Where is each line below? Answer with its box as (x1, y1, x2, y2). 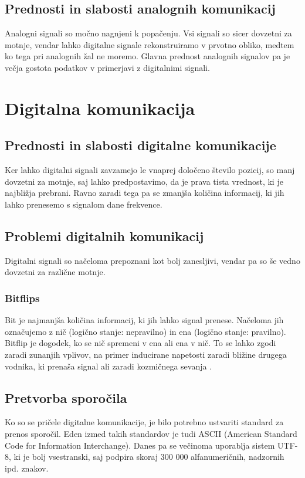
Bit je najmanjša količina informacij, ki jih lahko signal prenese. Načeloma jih (5, 314, 284, 326)
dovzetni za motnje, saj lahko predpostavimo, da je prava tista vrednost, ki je (5, 175, 283, 187)
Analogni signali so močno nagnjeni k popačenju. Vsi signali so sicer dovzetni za (5, 27, 292, 39)
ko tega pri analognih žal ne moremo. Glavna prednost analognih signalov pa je (5, 50, 290, 62)
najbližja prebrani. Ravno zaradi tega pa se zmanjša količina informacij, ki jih (5, 187, 284, 199)
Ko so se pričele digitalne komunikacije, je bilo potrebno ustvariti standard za (5, 416, 284, 428)
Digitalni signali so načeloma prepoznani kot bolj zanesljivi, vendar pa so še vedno (5, 254, 300, 266)
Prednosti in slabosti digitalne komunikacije (5, 136, 276, 154)
